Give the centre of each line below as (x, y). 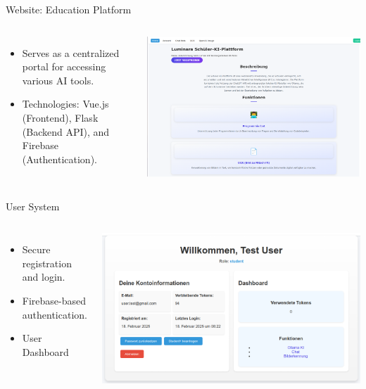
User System (33, 206)
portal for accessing (64, 66)
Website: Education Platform (69, 9)
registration (47, 263)
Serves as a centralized (71, 52)
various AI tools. (58, 80)
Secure (36, 249)
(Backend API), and (66, 131)
